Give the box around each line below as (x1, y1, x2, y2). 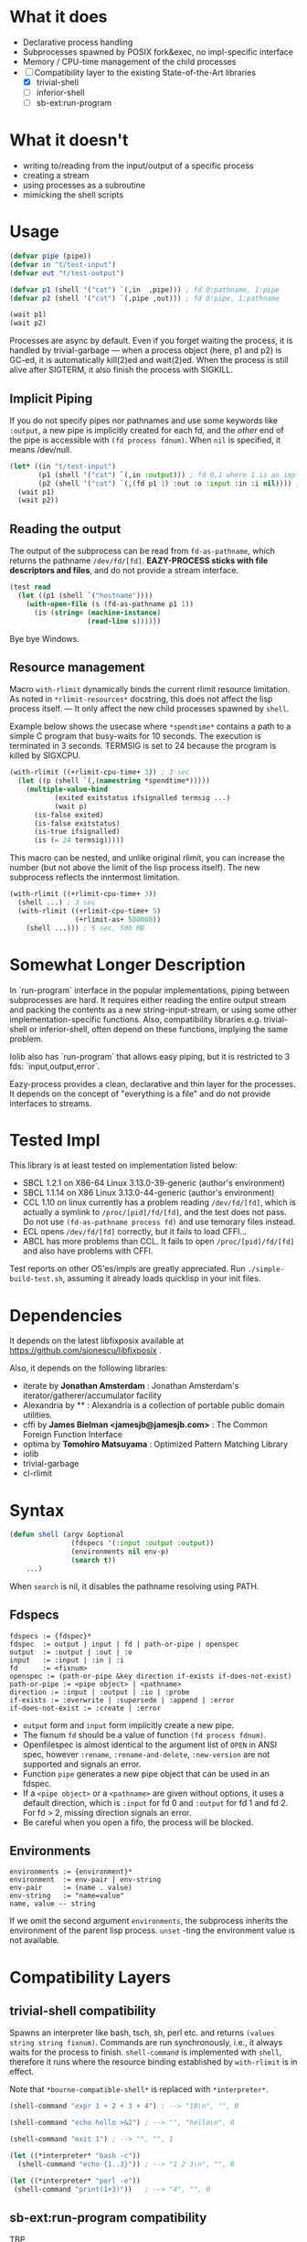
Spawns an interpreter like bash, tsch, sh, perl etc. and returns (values (9, 2027, 276, 2038)
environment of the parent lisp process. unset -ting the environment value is (9, 1925, 295, 1936)
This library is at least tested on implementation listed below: (9, 1159, 238, 1171)
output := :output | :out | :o (9, 1648, 132, 1657)
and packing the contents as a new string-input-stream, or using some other (9, 1004, 297, 1015)
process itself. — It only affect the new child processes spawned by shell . (9, 703, 290, 714)
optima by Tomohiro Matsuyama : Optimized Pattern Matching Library (22, 1438, 289, 1450)
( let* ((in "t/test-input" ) (9, 462, 117, 471)
